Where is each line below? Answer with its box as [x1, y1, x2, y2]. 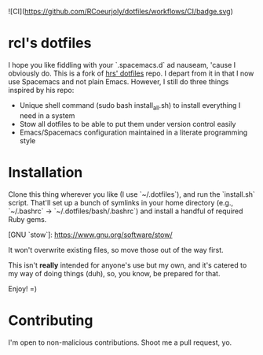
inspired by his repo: [8, 85, 75, 94]
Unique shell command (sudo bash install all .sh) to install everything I [19, 100, 241, 112]
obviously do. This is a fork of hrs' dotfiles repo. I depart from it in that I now [8, 68, 254, 78]
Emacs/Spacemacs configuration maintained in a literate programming [19, 128, 248, 137]
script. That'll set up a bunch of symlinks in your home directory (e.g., [8, 198, 234, 207]
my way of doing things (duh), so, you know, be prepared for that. [8, 268, 221, 278]
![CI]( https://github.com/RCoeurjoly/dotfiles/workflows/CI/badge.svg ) [8, 7, 233, 16]
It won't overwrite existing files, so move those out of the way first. [8, 245, 224, 254]
